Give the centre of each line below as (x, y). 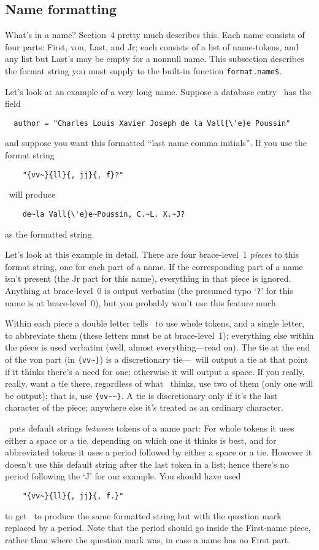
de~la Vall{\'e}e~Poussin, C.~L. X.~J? (104, 214)
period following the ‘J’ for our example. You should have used (123, 476)
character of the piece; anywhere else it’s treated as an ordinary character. (144, 407)
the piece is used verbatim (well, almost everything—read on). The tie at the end (158, 347)
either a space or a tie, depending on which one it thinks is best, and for (141, 440)
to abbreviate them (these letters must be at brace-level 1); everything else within (159, 335)
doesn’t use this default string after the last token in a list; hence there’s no (147, 464)
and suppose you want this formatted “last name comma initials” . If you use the (156, 143)
